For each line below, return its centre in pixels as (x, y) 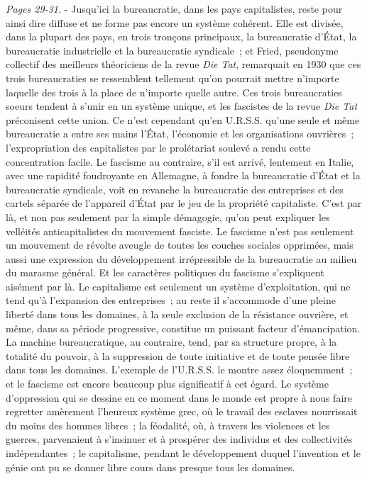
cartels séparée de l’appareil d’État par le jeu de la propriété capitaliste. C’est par (184, 203)
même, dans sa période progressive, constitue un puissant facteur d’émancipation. (183, 328)
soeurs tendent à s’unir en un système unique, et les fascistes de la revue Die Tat (182, 106)
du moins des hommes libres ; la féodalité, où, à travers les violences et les (168, 425)
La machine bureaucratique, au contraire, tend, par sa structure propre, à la (171, 342)
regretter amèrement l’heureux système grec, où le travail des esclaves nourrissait (182, 411)
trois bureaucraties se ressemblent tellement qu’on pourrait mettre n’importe (172, 78)
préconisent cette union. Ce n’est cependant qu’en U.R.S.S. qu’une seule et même (183, 119)
